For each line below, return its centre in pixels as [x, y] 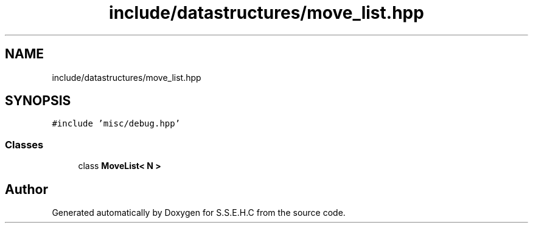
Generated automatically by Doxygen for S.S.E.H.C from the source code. [199, 213]
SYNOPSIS [38, 101]
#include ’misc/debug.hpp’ [116, 124]
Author [26, 189]
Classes [24, 144]
